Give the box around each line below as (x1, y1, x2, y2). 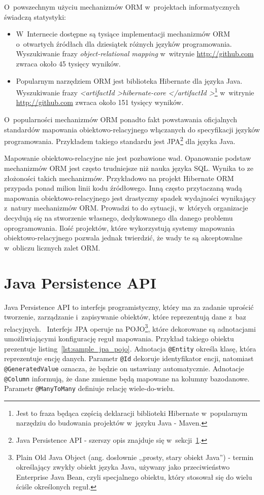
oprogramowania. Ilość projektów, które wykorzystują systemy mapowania (4, 222, 235, 233)
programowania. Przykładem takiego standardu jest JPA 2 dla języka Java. (4, 134, 236, 146)
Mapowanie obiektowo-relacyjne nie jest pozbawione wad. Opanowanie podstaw (4, 153, 251, 163)
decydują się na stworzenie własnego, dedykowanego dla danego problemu (4, 213, 233, 223)
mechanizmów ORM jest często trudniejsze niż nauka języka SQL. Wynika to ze (4, 163, 254, 173)
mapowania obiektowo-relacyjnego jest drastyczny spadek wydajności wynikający (4, 192, 256, 203)
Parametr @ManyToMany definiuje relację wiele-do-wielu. (4, 383, 175, 394)
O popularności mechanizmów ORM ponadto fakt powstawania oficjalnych (4, 114, 237, 124)
